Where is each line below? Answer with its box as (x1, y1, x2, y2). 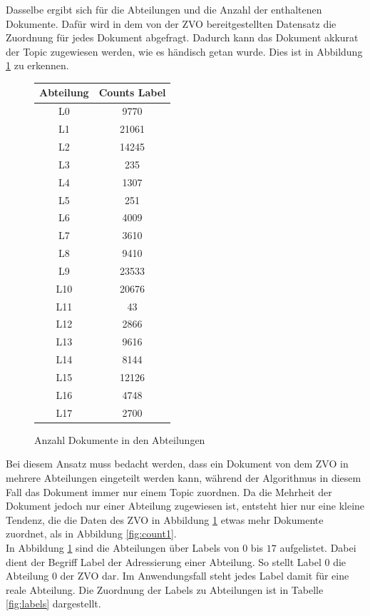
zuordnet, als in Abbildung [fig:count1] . (6, 526, 177, 541)
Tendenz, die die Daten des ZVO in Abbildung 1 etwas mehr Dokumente (6, 512, 324, 527)
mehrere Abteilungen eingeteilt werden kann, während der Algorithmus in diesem (6, 470, 361, 485)
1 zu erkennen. (6, 58, 69, 73)
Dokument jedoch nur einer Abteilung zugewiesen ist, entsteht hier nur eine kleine (6, 498, 365, 513)
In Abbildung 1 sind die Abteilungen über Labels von (6, 540, 240, 555)
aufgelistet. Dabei (279, 540, 356, 555)
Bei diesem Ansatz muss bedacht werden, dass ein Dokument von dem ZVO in (6, 456, 349, 471)
